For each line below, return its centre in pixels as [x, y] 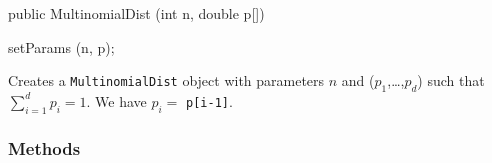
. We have [116, 100]
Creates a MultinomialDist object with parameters [166, 80]
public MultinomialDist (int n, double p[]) [136, 13]
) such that [451, 80]
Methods [44, 147]
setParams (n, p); [61, 46]
